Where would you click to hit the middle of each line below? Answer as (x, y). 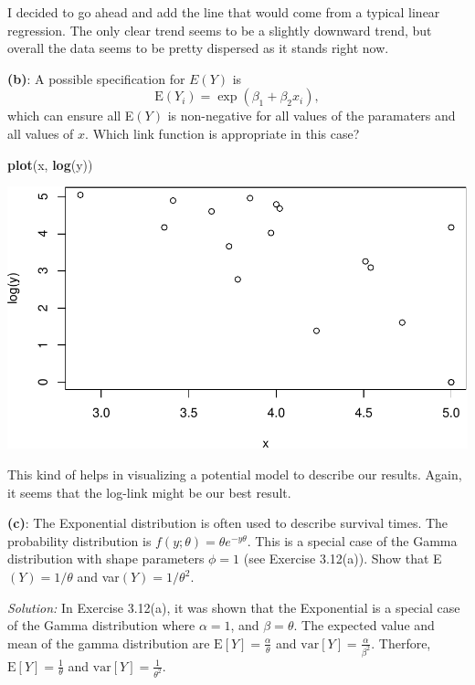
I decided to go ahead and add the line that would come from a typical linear (224, 12)
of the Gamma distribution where (101, 625)
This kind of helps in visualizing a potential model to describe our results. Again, (235, 474)
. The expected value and (364, 625)
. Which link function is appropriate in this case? (222, 133)
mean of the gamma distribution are (109, 643)
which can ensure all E (71, 116)
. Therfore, (401, 643)
